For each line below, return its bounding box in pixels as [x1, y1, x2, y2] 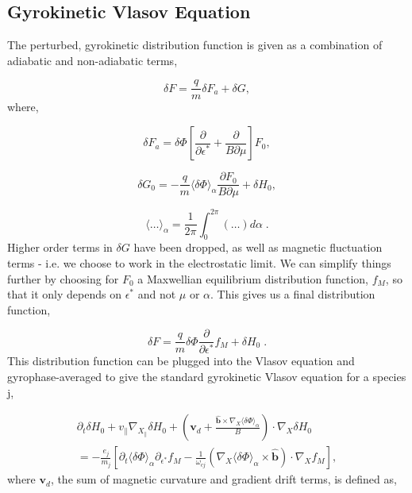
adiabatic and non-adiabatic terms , [7, 52, 178, 68]
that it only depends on [7, 286, 121, 302]
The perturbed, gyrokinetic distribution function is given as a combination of [7, 37, 383, 53]
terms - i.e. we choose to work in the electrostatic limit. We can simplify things [7, 255, 391, 271]
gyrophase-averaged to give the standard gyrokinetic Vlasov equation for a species [7, 368, 406, 384]
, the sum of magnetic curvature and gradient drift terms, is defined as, [50, 471, 397, 487]
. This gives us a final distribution [210, 286, 375, 302]
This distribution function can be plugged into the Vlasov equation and [7, 352, 355, 369]
